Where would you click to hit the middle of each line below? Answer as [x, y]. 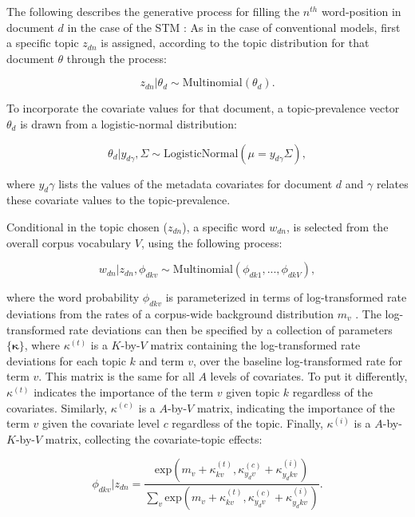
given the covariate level [101, 423]
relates [392, 183]
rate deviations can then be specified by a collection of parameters [231, 329]
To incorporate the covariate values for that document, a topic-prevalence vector [203, 108]
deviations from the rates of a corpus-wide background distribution [170, 313]
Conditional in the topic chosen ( [87, 226]
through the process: [117, 58]
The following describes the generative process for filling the [153, 11]
